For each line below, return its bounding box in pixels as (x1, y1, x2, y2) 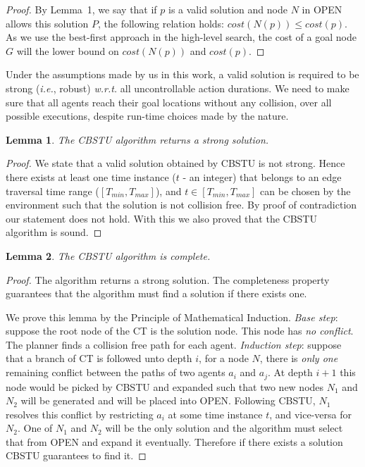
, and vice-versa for (269, 406, 352, 421)
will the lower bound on (16, 43, 119, 58)
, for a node (199, 351, 249, 366)
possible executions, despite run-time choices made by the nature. (6, 108, 289, 123)
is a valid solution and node (168, 2, 287, 16)
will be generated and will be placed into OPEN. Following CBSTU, (20, 393, 316, 408)
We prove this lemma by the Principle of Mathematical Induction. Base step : (6, 309, 338, 324)
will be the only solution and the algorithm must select (105, 421, 343, 435)
